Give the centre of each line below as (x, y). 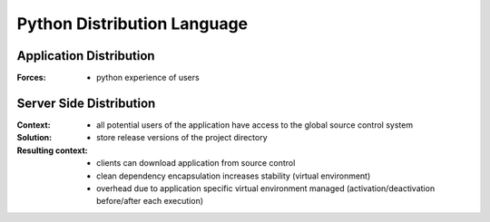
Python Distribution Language (132, 24)
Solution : (34, 138)
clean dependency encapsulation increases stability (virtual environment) (234, 176)
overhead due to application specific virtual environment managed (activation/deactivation (266, 188)
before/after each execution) (150, 201)
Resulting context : (52, 150)
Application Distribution (86, 56)
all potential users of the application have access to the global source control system (255, 125)
